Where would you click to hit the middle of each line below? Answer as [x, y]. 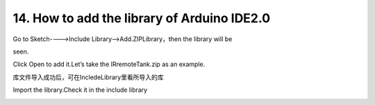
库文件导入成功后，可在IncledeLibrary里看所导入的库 [88, 77]
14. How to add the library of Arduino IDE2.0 [142, 18]
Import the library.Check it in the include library [80, 90]
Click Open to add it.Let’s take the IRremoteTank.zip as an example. [109, 64]
